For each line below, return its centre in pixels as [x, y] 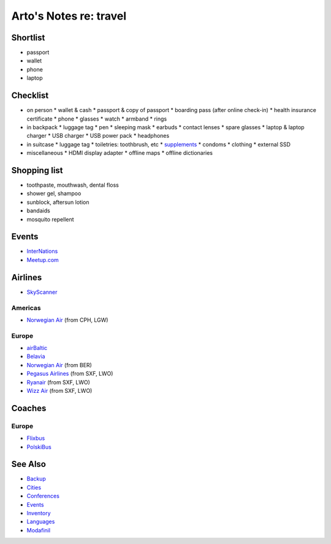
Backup [36, 479]
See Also [29, 464]
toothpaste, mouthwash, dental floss [73, 185]
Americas [26, 308]
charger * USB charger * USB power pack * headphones [98, 136]
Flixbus [36, 438]
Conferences [43, 496]
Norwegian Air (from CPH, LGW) [67, 320]
